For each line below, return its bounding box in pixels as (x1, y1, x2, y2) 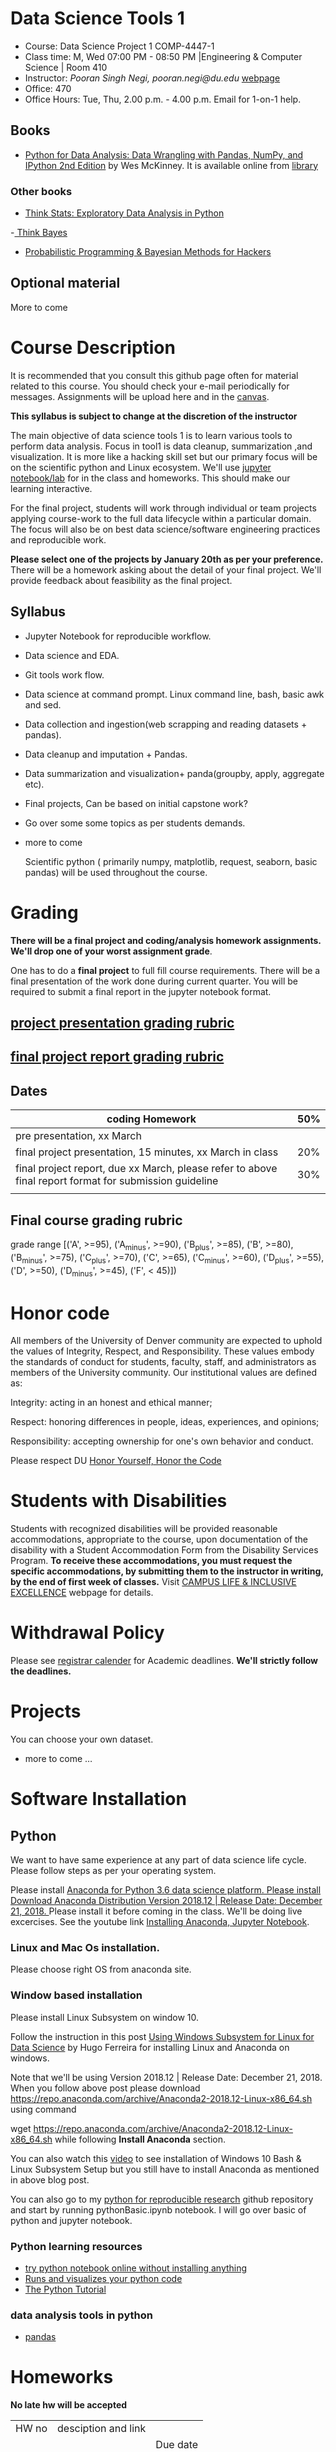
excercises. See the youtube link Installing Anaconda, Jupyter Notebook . (10, 1916, 310, 1928)
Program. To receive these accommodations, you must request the (10, 1555, 293, 1567)
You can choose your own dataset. (10, 1733, 154, 1746)
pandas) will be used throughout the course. (24, 866, 208, 878)
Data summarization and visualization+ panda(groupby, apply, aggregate (24, 767, 325, 779)
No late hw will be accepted (10, 2399, 128, 2411)
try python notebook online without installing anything (24, 2262, 248, 2274)
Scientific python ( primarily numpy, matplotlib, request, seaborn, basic (24, 855, 318, 867)
